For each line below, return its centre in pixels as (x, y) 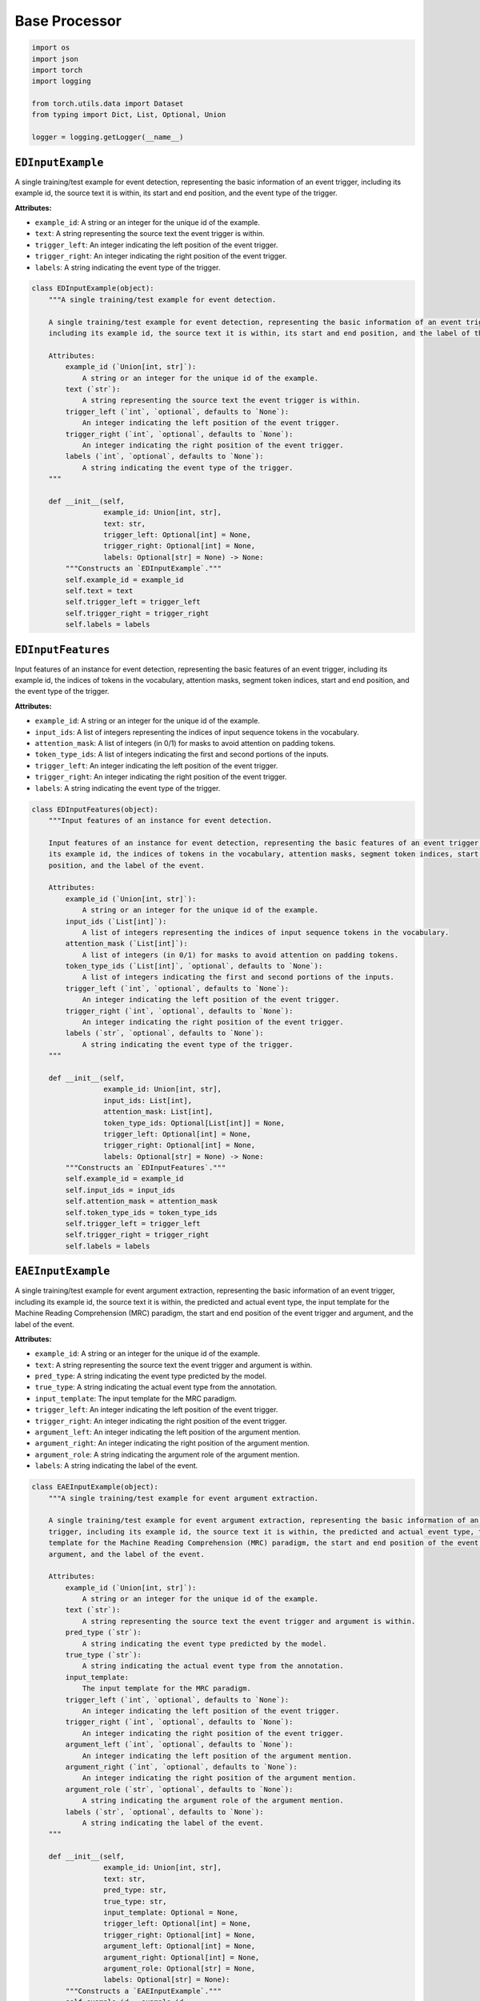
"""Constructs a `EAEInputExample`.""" (143, 1991)
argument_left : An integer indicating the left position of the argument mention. (168, 1432)
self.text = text (99, 591)
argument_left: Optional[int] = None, (179, 1946)
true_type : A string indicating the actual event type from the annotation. (156, 1387)
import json (55, 59)
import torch (57, 70)
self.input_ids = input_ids (120, 1190)
